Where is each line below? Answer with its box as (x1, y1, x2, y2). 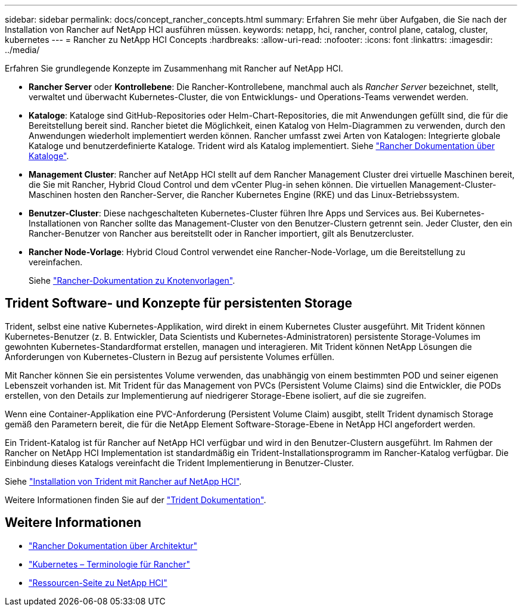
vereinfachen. (29, 257, 83, 267)
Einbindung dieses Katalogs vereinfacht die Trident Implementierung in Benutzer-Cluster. (5, 457, 354, 468)
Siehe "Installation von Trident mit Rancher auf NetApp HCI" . (5, 476, 242, 486)
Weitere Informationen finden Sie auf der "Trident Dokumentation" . (5, 494, 266, 505)
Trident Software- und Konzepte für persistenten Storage (5, 296, 353, 311)
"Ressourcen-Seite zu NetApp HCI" (29, 577, 167, 588)
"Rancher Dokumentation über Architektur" (29, 540, 198, 551)
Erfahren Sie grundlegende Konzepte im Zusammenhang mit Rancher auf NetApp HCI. (5, 63, 343, 73)
